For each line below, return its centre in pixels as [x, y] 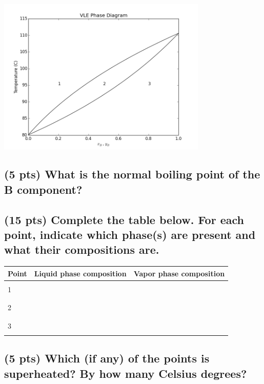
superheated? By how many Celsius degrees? [126, 373]
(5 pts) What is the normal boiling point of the [132, 174]
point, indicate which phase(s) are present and [130, 235]
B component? [43, 189]
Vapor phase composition [179, 273]
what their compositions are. [82, 249]
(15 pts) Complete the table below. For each [124, 219]
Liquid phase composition [80, 273]
